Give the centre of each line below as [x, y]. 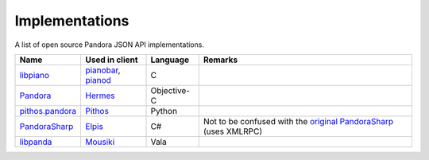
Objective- [170, 90]
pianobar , [103, 70]
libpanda [36, 142]
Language [170, 60]
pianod [98, 80]
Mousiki [100, 142]
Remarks [220, 60]
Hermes [100, 96]
